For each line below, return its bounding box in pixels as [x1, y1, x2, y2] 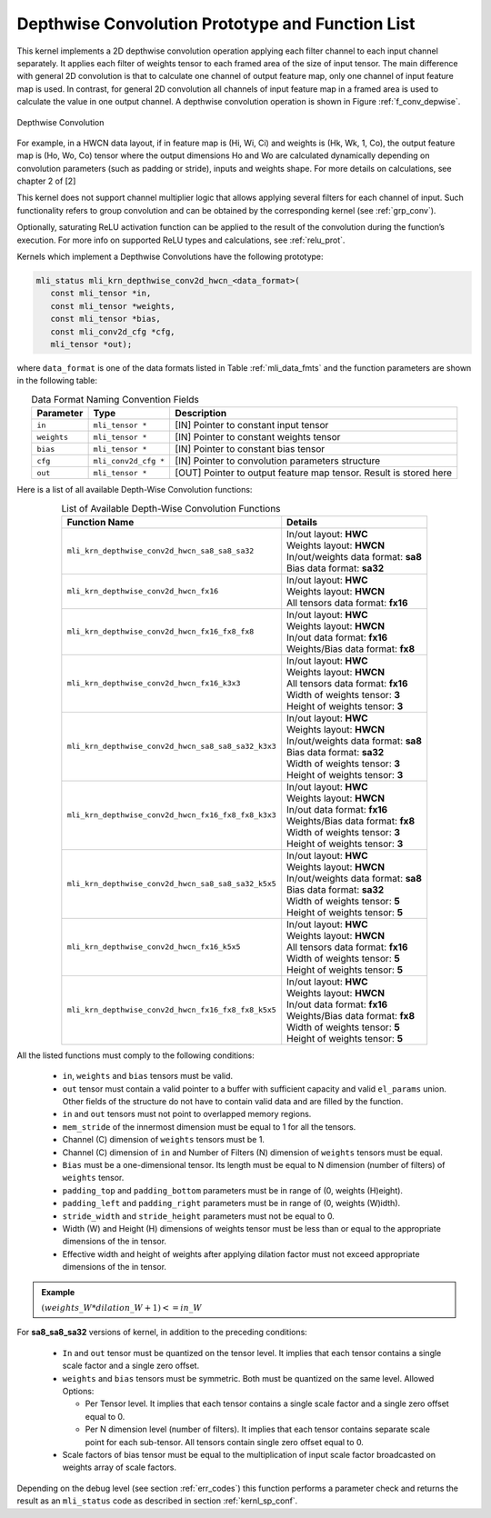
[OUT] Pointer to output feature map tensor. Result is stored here [175, 466, 453, 479]
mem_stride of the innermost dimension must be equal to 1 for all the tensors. [62, 1121, 356, 1132]
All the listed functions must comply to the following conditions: [16, 1050, 255, 1061]
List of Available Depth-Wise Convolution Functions [61, 502, 281, 514]
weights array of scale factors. [62, 1462, 177, 1473]
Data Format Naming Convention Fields [31, 393, 200, 405]
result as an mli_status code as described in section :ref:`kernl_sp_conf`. [16, 1495, 298, 1506]
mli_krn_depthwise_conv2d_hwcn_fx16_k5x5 [66, 942, 241, 952]
